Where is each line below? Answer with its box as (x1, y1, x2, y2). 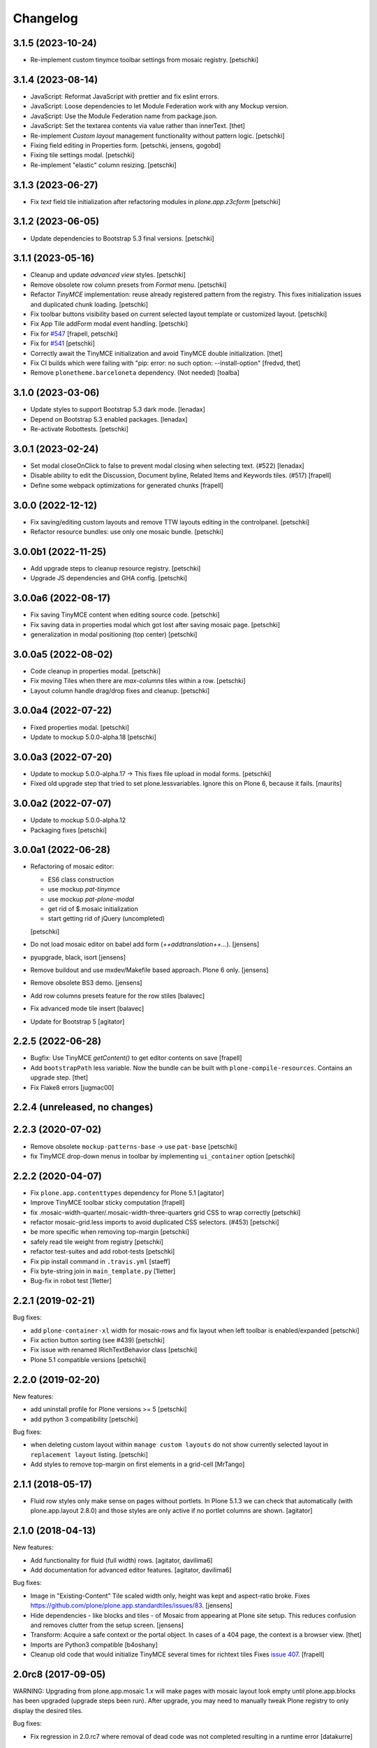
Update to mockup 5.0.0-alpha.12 (30, 816, 126, 824)
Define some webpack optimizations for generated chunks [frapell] (30, 481, 223, 489)
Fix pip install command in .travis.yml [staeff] (30, 1257, 170, 1266)
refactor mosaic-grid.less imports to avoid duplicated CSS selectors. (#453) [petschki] (30, 1218, 279, 1226)
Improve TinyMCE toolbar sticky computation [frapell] (30, 1198, 185, 1207)
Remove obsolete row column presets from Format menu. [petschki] (30, 280, 227, 289)
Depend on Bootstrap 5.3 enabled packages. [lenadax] (30, 415, 188, 423)
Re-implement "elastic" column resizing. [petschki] (30, 161, 177, 169)
